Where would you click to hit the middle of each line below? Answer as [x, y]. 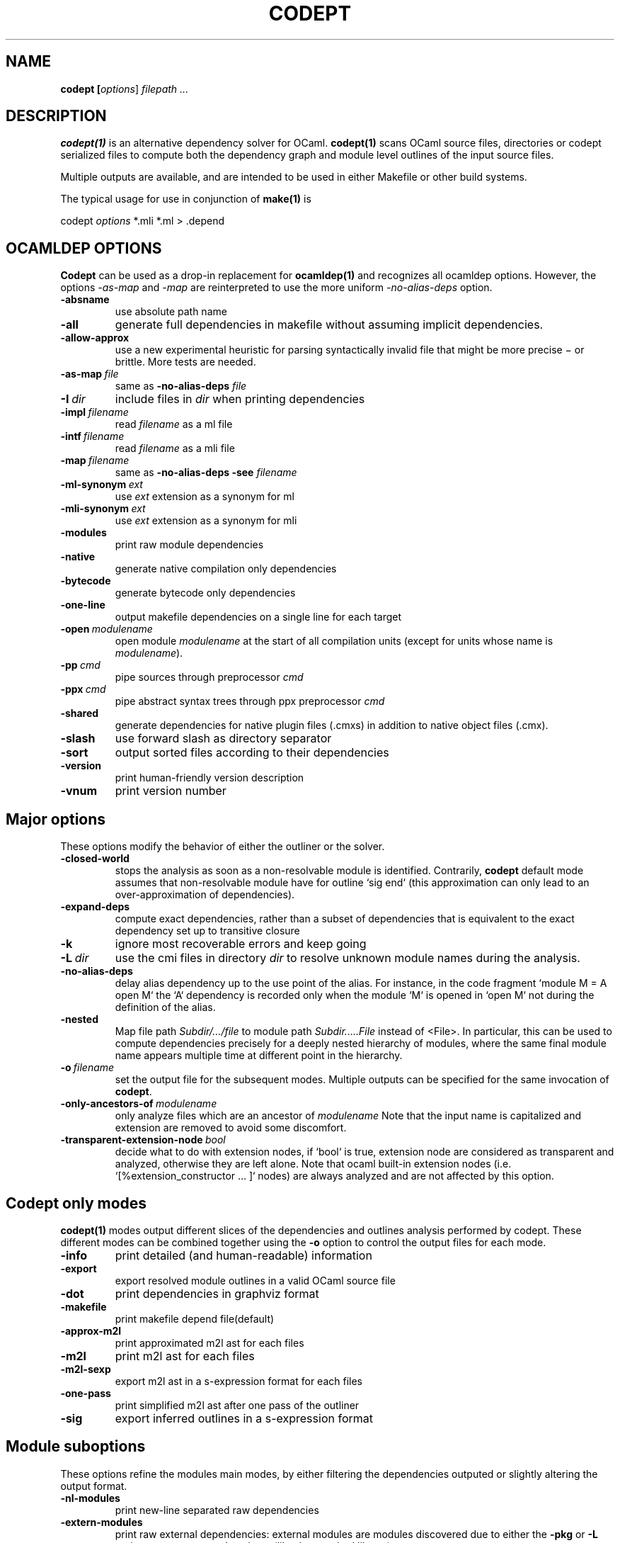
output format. [94, 1486]
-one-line [83, 605]
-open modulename [107, 629]
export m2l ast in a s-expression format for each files [239, 1381]
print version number [171, 791]
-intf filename [92, 436]
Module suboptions [76, 1447]
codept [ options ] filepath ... [125, 89]
